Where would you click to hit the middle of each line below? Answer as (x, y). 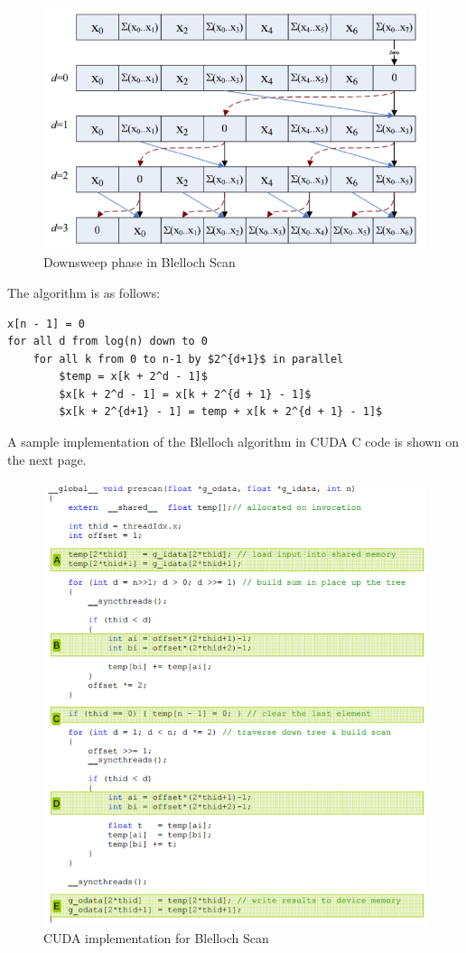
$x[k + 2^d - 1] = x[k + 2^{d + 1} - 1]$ (185, 394)
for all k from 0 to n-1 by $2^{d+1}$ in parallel (188, 359)
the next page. (47, 459)
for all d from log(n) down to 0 (107, 342)
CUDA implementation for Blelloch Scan (156, 937)
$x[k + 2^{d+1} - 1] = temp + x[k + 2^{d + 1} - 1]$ (221, 412)
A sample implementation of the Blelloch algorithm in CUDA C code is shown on (233, 442)
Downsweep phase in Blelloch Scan (140, 262)
